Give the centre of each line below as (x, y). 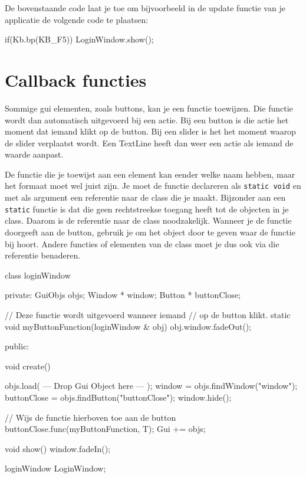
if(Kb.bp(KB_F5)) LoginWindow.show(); (79, 39)
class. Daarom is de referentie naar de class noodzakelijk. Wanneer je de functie (148, 220)
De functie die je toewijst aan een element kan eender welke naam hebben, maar (150, 174)
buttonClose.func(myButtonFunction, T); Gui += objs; (105, 429)
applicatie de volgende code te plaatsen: (77, 19)
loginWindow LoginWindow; (55, 468)
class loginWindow (38, 275)
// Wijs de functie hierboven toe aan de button (91, 417)
